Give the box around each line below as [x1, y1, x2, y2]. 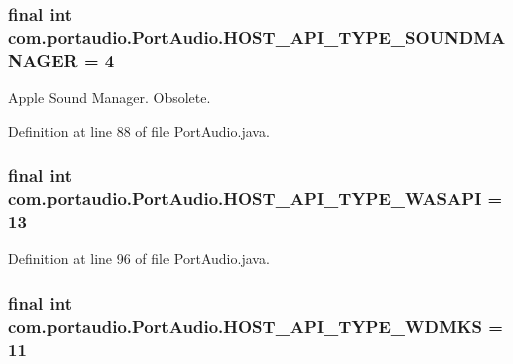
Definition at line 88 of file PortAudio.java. [8, 120, 270, 141]
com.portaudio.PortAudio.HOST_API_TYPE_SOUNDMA [8, 24, 506, 49]
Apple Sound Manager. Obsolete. [8, 87, 211, 108]
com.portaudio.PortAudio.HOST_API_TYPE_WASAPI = [8, 186, 503, 211]
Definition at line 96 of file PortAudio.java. [8, 248, 270, 269]
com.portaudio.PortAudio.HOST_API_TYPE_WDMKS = [8, 313, 503, 338]
